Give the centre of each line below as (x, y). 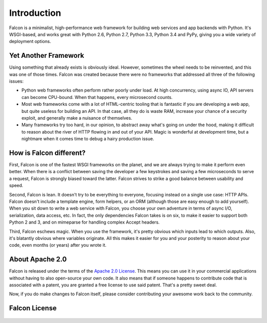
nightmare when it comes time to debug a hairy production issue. (88, 139)
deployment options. (30, 42)
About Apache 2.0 (38, 259)
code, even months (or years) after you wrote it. (58, 245)
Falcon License (33, 308)
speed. (16, 185)
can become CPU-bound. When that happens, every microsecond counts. (97, 97)
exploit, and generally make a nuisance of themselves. (77, 118)
